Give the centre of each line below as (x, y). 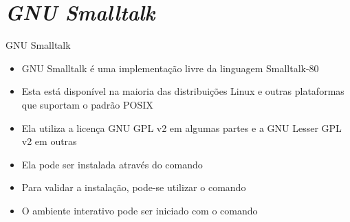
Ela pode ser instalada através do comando (112, 164)
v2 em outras (49, 141)
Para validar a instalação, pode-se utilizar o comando (134, 187)
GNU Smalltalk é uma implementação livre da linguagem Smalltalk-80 (170, 68)
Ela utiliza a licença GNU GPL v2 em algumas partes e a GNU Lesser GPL (182, 127)
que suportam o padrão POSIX (87, 104)
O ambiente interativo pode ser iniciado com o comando (140, 210)
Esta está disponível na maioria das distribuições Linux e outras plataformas (183, 91)
